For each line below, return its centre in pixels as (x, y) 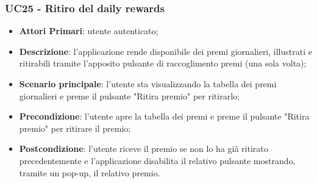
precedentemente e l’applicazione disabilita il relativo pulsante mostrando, (157, 160)
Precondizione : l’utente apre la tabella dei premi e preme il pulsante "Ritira (164, 116)
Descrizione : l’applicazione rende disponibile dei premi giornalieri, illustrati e (166, 51)
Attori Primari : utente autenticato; (89, 31)
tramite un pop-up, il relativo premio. (90, 172)
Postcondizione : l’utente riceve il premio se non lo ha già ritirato (144, 149)
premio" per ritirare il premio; (75, 128)
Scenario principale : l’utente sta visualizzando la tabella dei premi (148, 84)
